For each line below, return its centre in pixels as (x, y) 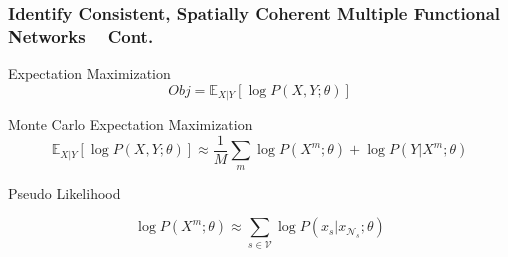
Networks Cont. (81, 35)
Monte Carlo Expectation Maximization (130, 124)
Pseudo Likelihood (64, 192)
